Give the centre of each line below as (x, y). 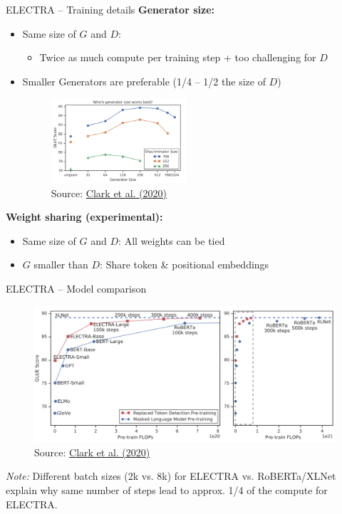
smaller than (61, 264)
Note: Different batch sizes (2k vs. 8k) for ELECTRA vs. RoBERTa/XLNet (171, 476)
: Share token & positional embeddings (185, 264)
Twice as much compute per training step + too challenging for (178, 57)
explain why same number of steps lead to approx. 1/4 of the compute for (167, 490)
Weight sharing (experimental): (84, 217)
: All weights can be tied (172, 240)
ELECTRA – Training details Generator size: (110, 9)
